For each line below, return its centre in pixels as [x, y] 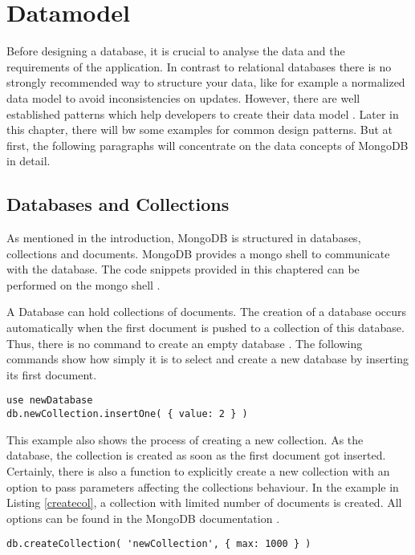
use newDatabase [50, 401]
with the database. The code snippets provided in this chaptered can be [183, 269]
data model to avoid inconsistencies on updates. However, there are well [183, 97]
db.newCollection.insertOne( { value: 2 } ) [127, 414]
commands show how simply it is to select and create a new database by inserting [208, 359]
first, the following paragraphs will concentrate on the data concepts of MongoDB [207, 145]
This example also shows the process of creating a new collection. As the [185, 439]
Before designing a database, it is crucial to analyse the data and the [176, 51]
